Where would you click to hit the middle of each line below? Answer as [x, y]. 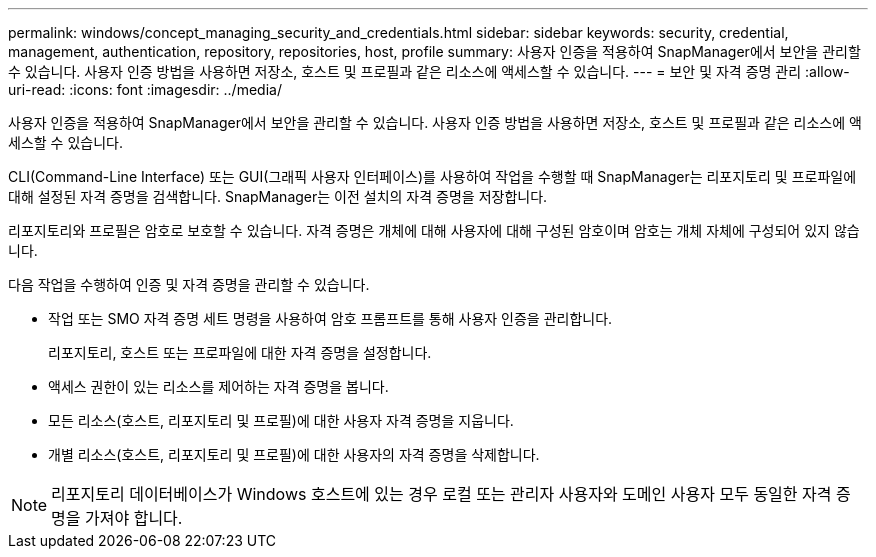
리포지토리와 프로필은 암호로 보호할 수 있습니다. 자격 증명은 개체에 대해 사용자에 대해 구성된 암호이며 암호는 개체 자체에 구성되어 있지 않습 [434, 230]
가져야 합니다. [134, 518]
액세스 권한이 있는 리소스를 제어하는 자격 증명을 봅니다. [218, 386]
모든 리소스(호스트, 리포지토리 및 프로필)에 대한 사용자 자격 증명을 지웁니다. [281, 420]
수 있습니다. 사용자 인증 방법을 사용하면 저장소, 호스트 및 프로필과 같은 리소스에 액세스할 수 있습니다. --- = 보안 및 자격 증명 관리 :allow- [429, 71]
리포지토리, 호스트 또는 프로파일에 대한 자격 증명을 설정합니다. [240, 352]
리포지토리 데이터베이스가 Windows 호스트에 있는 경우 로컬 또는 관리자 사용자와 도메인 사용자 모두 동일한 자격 [441, 494]
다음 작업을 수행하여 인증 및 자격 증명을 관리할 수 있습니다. [189, 284]
